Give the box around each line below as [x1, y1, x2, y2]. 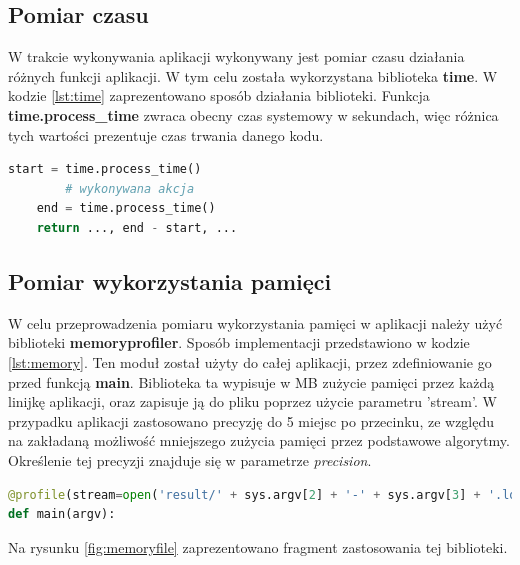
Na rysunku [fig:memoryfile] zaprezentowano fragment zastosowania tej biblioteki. [8, 536, 508, 557]
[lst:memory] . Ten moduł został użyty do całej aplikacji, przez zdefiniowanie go [8, 351, 492, 372]
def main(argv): [8, 507, 116, 522]
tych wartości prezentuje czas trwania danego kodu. [8, 124, 324, 145]
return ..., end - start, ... [36, 220, 238, 235]
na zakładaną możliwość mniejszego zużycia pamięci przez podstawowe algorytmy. [8, 430, 510, 451]
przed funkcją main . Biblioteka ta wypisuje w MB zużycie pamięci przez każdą [8, 371, 495, 392]
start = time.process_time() [8, 162, 202, 177]
